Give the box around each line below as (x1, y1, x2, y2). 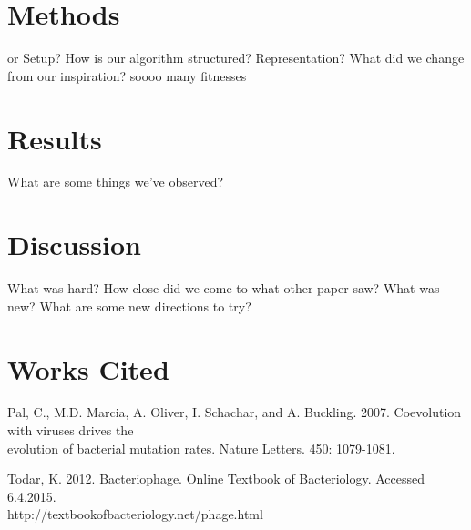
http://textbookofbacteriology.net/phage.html (7, 505, 263, 524)
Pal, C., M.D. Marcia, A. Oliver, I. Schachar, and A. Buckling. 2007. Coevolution (7, 403, 462, 422)
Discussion (7, 226, 141, 263)
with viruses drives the (7, 421, 134, 440)
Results (7, 119, 102, 157)
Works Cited (7, 350, 169, 387)
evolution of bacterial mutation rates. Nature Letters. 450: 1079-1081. (7, 438, 395, 457)
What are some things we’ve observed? (7, 172, 224, 191)
